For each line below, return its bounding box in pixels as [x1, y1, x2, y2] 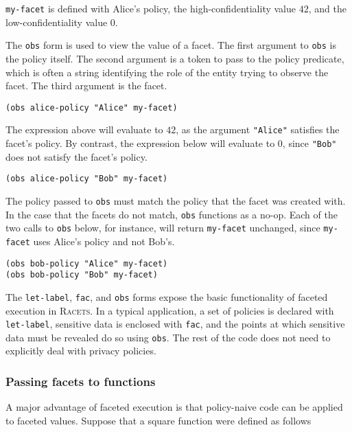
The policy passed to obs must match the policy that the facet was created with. [5, 193, 346, 207]
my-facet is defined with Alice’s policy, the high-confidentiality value [5, 1, 296, 15]
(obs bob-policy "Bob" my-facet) [5, 270, 158, 280]
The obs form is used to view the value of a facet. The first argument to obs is [5, 38, 337, 52]
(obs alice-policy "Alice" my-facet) [5, 102, 178, 113]
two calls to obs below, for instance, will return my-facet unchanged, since [5, 220, 320, 235]
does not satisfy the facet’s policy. [5, 149, 148, 163]
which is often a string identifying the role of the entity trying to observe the [5, 65, 329, 79]
